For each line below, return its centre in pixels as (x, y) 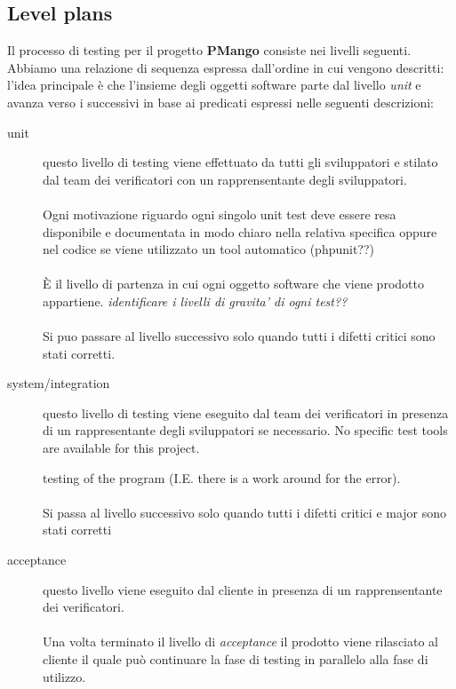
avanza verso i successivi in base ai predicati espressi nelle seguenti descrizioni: (220, 102)
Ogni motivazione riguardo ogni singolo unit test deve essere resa (220, 214)
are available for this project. (121, 448)
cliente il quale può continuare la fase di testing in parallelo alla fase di (236, 659)
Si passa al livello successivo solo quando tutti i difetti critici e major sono (245, 512)
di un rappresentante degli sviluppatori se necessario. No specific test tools (245, 430)
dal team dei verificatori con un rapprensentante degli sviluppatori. (225, 179)
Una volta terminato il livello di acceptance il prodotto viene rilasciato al (240, 641)
